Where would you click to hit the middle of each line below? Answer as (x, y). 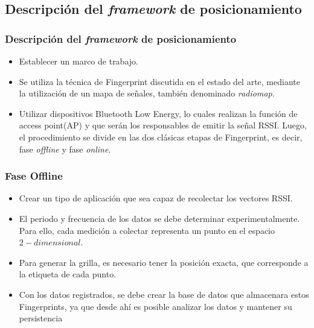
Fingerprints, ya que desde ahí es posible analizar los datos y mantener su (155, 306)
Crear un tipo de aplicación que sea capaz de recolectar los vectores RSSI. (156, 198)
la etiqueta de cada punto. (68, 274)
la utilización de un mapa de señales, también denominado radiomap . (147, 93)
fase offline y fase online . (65, 149)
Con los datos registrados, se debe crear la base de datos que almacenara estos (164, 294)
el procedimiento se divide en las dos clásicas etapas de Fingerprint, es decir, (161, 137)
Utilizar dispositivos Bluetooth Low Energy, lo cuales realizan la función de (158, 113)
